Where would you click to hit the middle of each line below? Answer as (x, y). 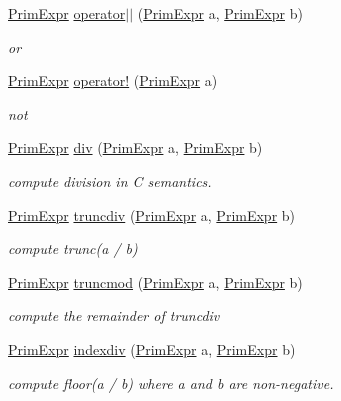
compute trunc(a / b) (73, 248)
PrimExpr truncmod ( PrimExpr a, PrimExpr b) (155, 281)
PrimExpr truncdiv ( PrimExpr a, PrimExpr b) (152, 214)
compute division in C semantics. (110, 180)
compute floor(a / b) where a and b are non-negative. (171, 382)
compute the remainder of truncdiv (114, 315)
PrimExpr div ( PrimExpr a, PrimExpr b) (135, 147)
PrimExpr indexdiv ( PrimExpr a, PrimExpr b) (152, 348)
